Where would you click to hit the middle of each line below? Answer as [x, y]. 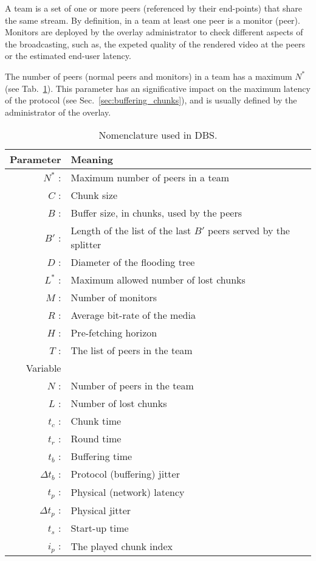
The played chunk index [122, 546]
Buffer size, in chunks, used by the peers [156, 213]
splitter [86, 245]
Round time [96, 439]
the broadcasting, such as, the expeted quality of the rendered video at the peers [155, 44]
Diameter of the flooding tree [133, 262]
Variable [43, 368]
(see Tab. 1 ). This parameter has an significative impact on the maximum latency [158, 88]
